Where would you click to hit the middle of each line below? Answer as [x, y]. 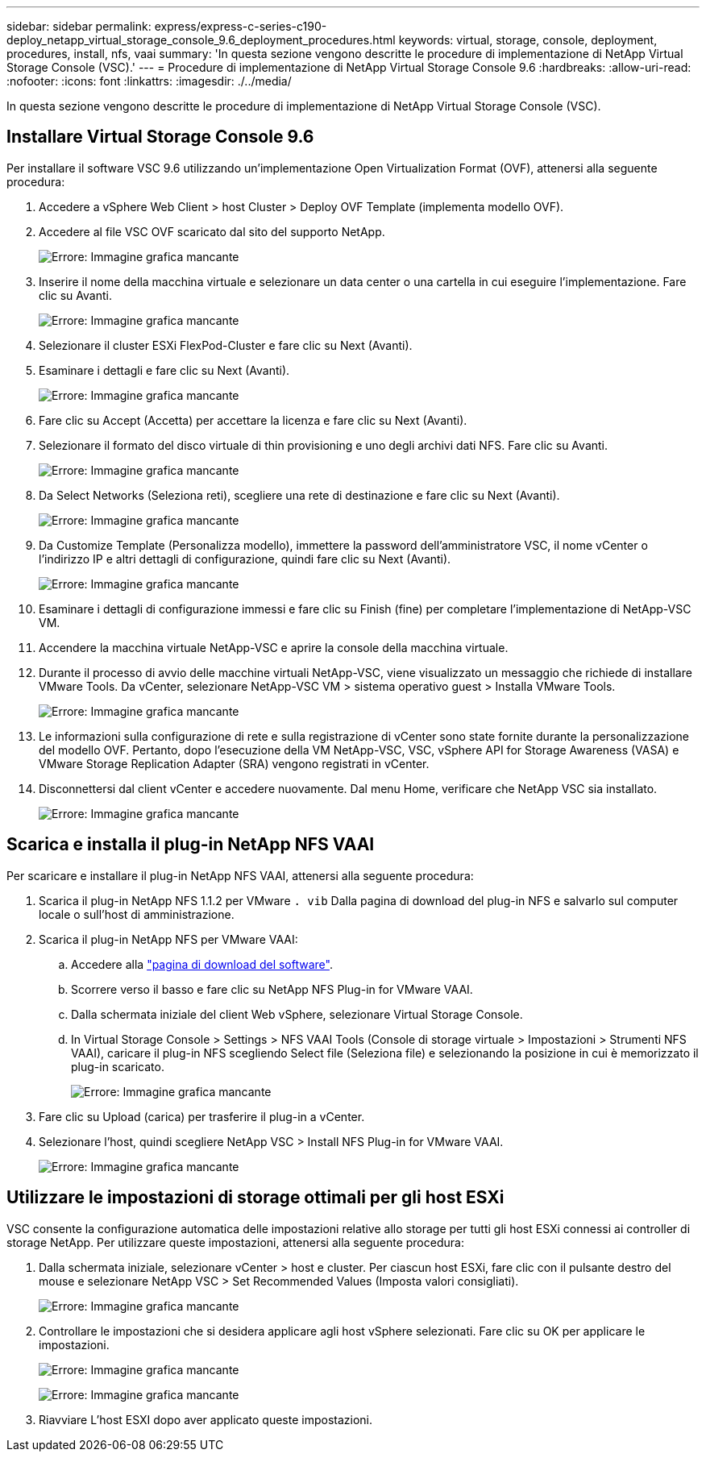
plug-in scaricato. [118, 1066]
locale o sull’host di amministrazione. [137, 914]
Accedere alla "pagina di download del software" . [202, 964]
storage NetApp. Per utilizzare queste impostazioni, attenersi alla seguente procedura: [235, 1242]
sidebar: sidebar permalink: [79, 26]
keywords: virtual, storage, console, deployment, [528, 40]
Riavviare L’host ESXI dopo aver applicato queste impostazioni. [206, 1419]
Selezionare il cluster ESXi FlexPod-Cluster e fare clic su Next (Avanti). [226, 345]
